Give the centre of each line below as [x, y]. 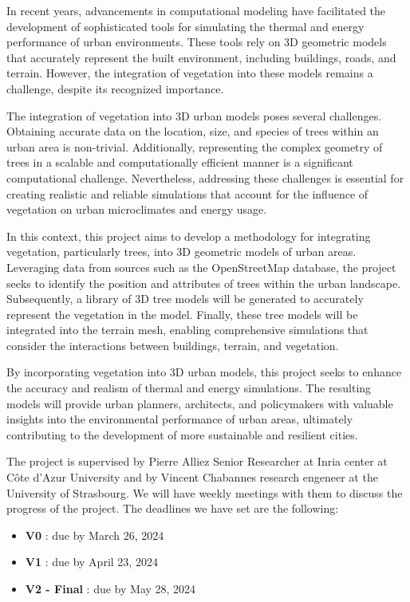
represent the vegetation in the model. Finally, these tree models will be [182, 314]
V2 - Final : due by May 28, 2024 [110, 588]
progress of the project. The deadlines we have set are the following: [173, 508]
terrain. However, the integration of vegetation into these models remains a [190, 73]
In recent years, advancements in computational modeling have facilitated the [196, 10]
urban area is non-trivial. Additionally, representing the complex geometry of [195, 146]
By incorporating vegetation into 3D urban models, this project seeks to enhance [204, 372]
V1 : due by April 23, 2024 [91, 562]
